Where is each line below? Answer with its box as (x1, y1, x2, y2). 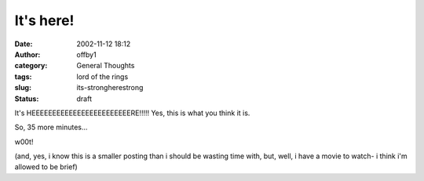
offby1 (76, 49, 97, 59)
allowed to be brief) (14, 162, 78, 172)
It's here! (14, 12, 75, 29)
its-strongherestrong (76, 83, 144, 92)
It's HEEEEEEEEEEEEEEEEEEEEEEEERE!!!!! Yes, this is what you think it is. (14, 108, 250, 118)
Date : (14, 39, 33, 49)
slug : (14, 83, 31, 92)
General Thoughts (76, 61, 135, 71)
